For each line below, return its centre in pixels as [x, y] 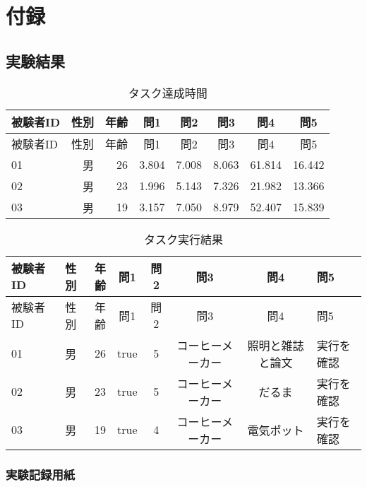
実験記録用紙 [41, 474]
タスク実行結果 [183, 239]
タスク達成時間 [168, 93]
